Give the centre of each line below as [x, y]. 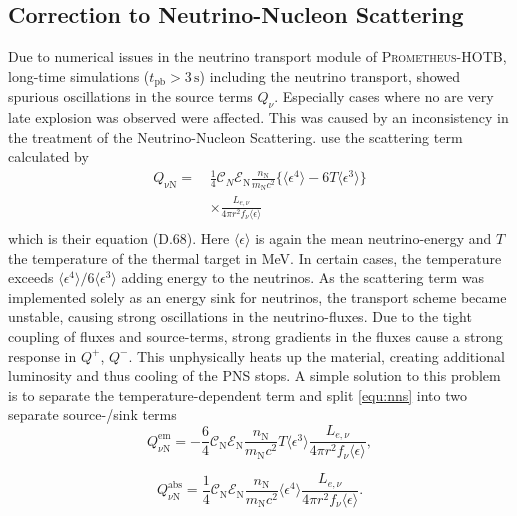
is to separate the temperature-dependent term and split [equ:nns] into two [237, 394]
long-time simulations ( [79, 75]
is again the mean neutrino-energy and [373, 238]
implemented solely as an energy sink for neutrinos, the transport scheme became [257, 296]
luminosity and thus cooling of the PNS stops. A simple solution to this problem [254, 375]
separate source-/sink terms [92, 414]
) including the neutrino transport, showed [330, 75]
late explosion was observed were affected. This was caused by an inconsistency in [258, 117]
